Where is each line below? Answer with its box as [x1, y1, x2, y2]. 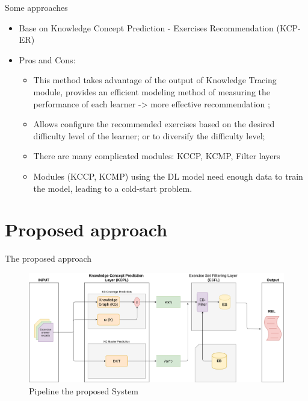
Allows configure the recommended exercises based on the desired [33, 118, 275, 130]
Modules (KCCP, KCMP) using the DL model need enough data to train [33, 169, 303, 182]
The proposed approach [5, 252, 92, 265]
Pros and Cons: [19, 53, 76, 66]
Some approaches [5, 1, 68, 13]
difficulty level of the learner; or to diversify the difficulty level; [33, 129, 265, 142]
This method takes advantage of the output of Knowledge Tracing [33, 74, 277, 86]
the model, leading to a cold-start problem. [33, 182, 192, 194]
